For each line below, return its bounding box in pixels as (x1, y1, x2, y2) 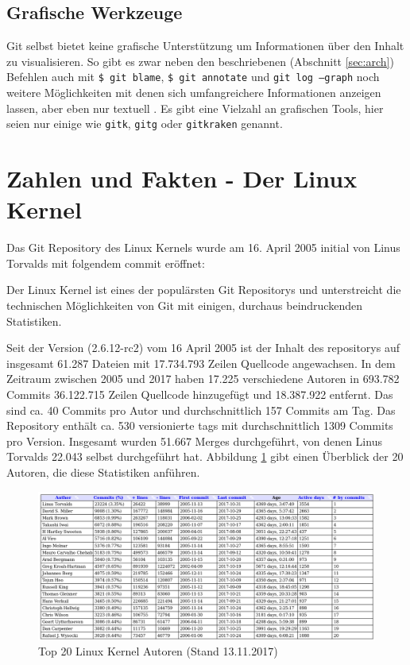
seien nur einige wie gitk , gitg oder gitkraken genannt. (6, 115, 283, 132)
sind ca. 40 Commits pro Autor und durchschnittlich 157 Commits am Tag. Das (6, 401, 396, 418)
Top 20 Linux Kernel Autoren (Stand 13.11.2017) (38, 643, 278, 659)
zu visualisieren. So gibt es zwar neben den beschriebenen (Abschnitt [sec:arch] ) (6, 52, 394, 69)
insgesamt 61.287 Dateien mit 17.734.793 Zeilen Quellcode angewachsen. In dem (6, 354, 396, 371)
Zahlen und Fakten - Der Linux (6, 162, 358, 195)
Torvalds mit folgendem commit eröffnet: (6, 254, 205, 271)
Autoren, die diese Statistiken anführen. (6, 463, 200, 480)
